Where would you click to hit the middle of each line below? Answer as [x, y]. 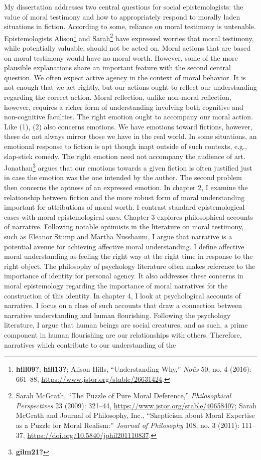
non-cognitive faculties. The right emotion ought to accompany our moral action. [129, 117]
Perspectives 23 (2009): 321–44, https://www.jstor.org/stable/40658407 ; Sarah [136, 405]
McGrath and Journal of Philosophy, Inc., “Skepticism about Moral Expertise [135, 415]
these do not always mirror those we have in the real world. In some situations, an [130, 136]
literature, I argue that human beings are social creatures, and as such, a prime [126, 325]
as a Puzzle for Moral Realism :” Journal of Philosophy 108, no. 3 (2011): [127, 425]
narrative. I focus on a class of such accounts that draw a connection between [123, 305]
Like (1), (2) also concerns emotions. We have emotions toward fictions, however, [128, 126]
